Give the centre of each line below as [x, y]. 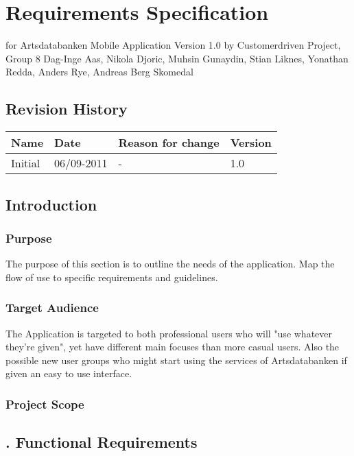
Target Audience [52, 308]
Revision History [67, 109]
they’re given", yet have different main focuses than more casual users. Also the [173, 347]
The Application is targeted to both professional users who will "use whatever [169, 333]
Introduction [51, 204]
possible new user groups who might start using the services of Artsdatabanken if [176, 360]
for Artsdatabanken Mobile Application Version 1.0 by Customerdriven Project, [173, 45]
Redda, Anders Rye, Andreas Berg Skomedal [99, 72]
